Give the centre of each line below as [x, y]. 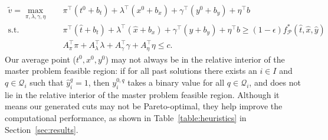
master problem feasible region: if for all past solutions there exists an [131, 71]
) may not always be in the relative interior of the [195, 59]
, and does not [275, 82]
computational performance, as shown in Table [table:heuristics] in [126, 117]
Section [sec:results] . [42, 129]
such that [47, 82]
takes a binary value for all [176, 82]
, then [99, 82]
